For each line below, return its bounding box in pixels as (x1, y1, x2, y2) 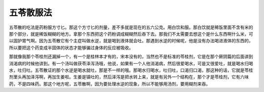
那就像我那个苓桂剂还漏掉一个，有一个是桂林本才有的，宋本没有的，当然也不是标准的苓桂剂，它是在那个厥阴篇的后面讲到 (9, 54, 253, 59)
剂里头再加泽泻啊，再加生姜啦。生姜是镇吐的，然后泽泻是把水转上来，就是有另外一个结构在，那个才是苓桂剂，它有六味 (9, 74, 249, 80)
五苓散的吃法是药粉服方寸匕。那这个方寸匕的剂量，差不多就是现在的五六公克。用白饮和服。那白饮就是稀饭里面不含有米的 (9, 24, 253, 30)
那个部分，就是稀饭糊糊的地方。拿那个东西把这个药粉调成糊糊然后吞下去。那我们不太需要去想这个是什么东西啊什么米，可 (9, 31, 253, 37)
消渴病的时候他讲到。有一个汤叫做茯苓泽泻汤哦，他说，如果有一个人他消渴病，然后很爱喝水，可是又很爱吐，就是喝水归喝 (9, 60, 253, 66)
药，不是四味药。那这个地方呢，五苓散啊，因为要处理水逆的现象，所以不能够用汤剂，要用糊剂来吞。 (9, 81, 210, 87)
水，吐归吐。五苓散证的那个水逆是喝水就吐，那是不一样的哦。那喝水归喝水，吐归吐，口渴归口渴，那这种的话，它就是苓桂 (9, 67, 253, 73)
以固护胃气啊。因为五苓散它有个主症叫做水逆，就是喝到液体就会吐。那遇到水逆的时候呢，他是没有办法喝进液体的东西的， (9, 38, 253, 44)
